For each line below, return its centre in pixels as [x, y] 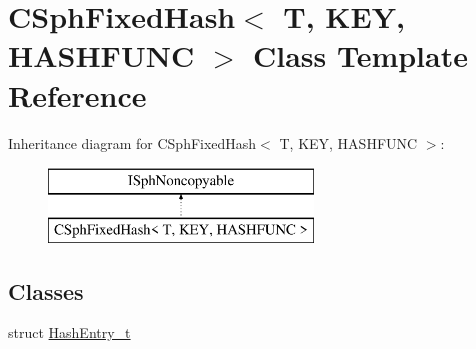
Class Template [360, 55]
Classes [46, 290]
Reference [77, 94]
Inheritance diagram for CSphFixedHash [132, 142]
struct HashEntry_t [69, 332]
